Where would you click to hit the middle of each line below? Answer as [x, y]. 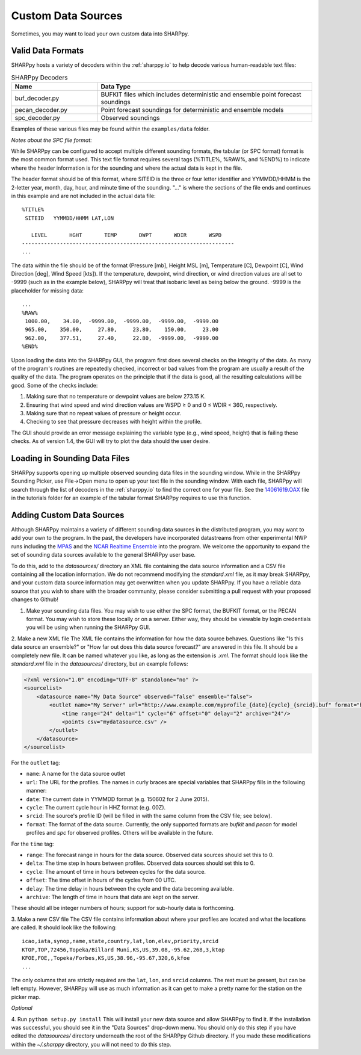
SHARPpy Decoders [39, 78]
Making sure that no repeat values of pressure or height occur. [104, 413]
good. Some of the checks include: [54, 385]
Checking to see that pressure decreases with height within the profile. [114, 422]
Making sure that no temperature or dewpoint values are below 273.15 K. [116, 397]
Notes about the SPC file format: [52, 140]
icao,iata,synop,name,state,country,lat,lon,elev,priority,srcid [120, 941]
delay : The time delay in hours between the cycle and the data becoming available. [130, 888]
